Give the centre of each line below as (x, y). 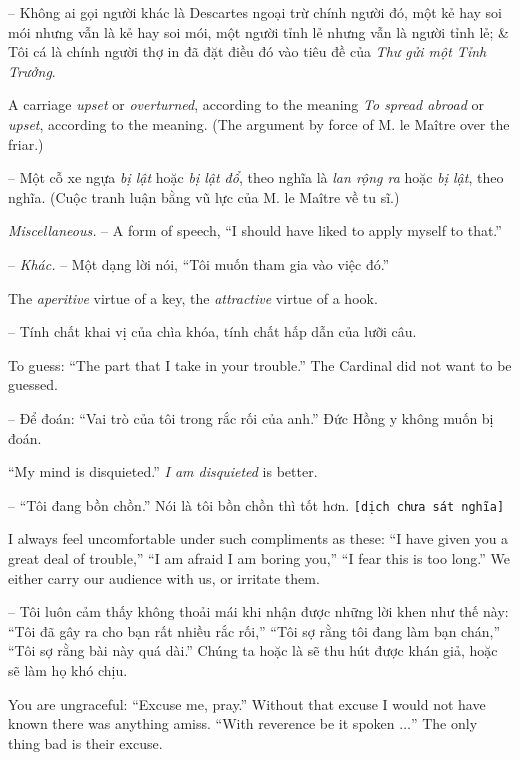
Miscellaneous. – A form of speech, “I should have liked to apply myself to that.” (255, 230)
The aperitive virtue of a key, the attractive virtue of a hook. (193, 297)
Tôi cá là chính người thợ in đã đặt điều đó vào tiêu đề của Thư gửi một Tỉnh (247, 51)
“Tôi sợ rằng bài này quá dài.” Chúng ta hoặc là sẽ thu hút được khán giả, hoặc (253, 650)
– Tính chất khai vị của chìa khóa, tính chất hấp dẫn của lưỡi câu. (212, 331)
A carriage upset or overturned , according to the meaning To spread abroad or (246, 104)
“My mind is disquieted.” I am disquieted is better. (163, 471)
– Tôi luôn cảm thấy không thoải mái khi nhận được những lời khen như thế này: (258, 611)
